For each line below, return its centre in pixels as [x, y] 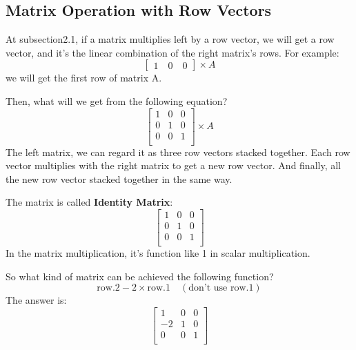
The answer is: [36, 300]
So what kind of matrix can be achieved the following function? [140, 276]
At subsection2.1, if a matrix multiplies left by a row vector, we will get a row [170, 39]
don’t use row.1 [221, 288]
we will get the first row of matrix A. [84, 78]
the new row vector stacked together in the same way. [119, 178]
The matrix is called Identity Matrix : [89, 202]
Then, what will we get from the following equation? [117, 100]
